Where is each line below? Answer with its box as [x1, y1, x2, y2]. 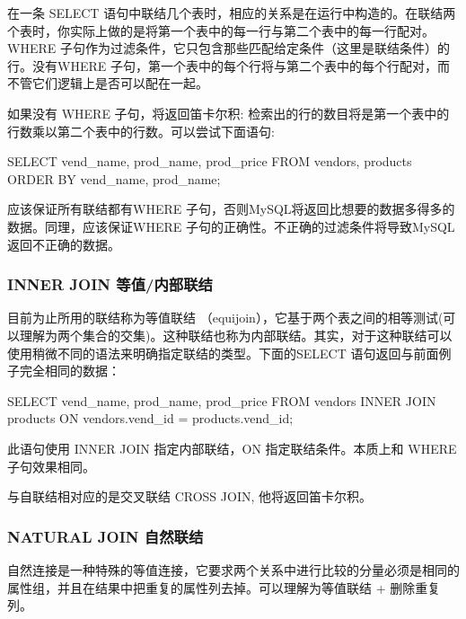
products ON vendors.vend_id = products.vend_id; [7, 409, 294, 428]
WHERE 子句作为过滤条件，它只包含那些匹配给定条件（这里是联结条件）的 [7, 39, 450, 57]
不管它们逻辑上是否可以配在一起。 [7, 74, 208, 93]
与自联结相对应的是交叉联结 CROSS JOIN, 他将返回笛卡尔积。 [7, 487, 372, 506]
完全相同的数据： [19, 361, 120, 380]
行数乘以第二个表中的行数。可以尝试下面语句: [7, 121, 275, 140]
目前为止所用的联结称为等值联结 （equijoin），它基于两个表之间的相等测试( [7, 308, 444, 327]
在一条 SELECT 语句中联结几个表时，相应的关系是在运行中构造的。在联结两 [7, 4, 456, 22]
